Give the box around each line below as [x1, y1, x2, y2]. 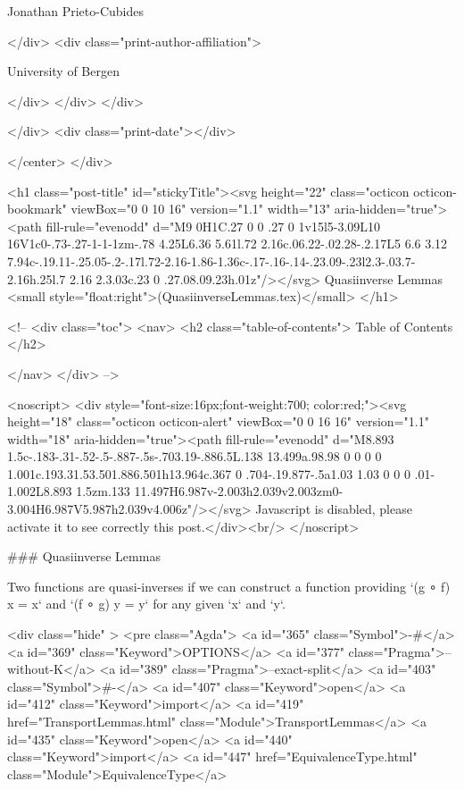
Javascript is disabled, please [255, 500, 412, 518]
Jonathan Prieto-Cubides [7, 2, 144, 20]
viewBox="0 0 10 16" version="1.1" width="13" [70, 199, 331, 218]
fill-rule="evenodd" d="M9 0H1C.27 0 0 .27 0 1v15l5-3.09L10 [46, 216, 381, 235]
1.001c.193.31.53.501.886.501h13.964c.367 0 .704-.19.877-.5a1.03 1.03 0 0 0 [7, 464, 410, 483]
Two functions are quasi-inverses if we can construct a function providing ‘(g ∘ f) [7, 576, 451, 595]
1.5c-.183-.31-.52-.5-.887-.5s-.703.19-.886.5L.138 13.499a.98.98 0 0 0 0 [7, 447, 382, 466]
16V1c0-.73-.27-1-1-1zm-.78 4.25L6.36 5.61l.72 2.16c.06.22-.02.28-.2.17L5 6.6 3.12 [7, 234, 448, 253]
